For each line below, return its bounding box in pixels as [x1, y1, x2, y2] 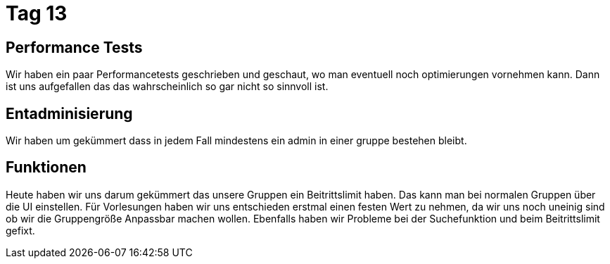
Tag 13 [6, 1, 68, 25]
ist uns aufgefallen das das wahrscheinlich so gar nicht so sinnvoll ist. [6, 80, 329, 93]
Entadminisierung [6, 104, 133, 122]
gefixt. [6, 224, 35, 237]
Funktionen [6, 158, 87, 177]
